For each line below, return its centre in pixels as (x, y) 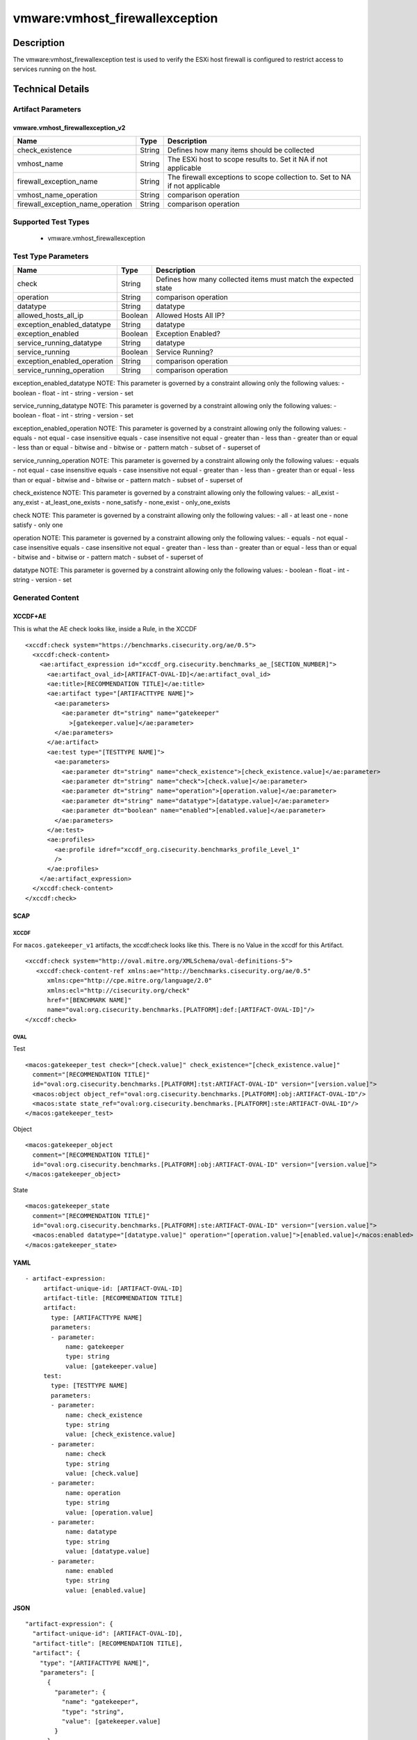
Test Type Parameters (51, 256)
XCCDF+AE (30, 616)
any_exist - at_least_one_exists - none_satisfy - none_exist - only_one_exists (122, 503)
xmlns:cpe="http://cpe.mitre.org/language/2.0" (129, 981)
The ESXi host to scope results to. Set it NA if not (247, 159)
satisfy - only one (38, 525)
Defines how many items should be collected (241, 150)
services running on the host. (55, 69)
